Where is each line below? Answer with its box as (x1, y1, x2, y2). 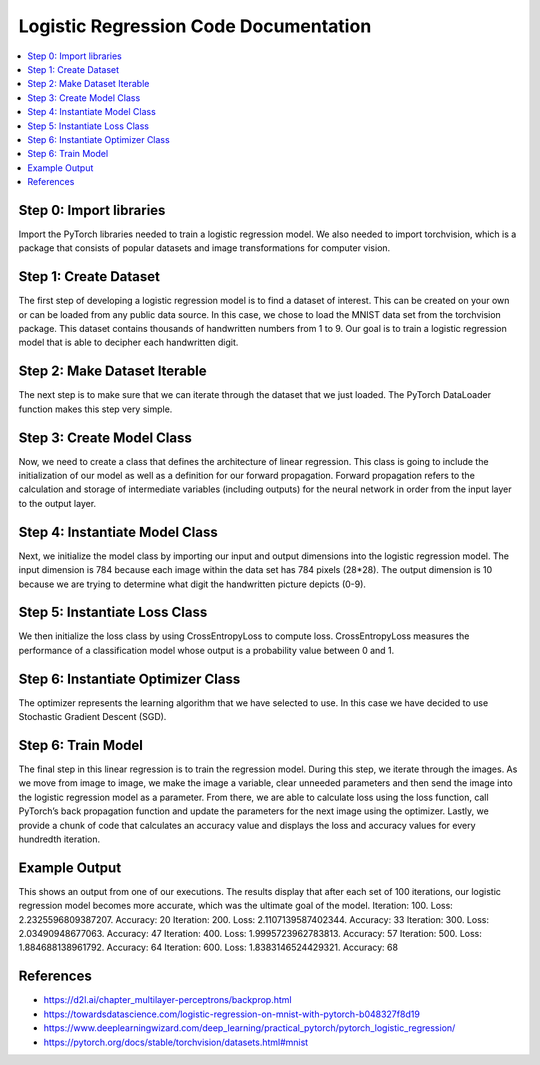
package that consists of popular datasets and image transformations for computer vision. (18, 242, 391, 254)
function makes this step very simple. (18, 403, 173, 415)
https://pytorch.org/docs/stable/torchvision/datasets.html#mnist (43, 1036, 309, 1048)
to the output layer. (18, 497, 97, 509)
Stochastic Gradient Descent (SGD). (18, 711, 167, 723)
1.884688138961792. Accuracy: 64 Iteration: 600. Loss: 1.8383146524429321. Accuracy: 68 (18, 941, 399, 954)
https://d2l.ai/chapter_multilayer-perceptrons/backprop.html (43, 994, 292, 1006)
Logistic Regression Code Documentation (18, 15, 372, 37)
